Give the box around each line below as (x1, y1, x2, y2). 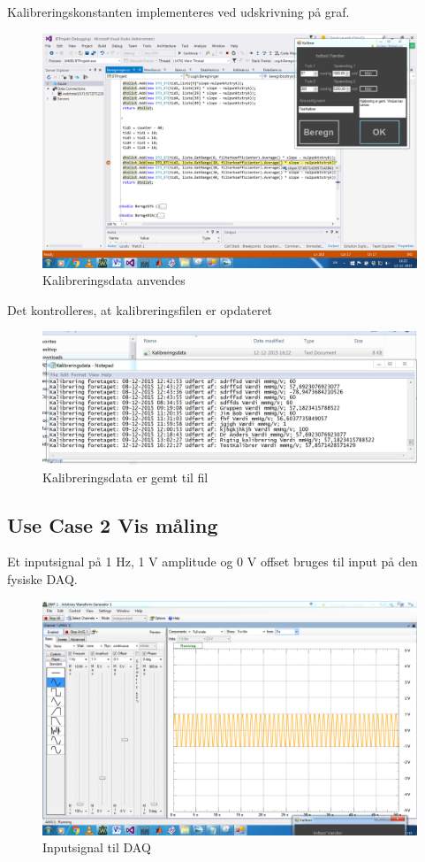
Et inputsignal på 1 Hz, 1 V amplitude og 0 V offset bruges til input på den (7, 552, 418, 571)
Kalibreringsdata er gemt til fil (42, 467, 209, 486)
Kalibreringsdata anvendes (42, 271, 186, 289)
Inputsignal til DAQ (42, 838, 151, 857)
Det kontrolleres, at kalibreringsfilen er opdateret (7, 300, 273, 319)
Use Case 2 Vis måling (7, 511, 218, 538)
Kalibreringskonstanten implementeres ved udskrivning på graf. (7, 3, 350, 20)
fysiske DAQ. (7, 570, 78, 589)
